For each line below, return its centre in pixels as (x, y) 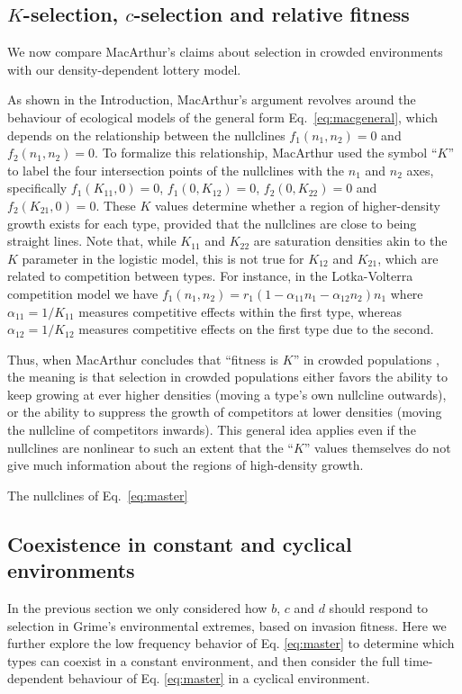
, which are (408, 258)
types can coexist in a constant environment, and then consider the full (204, 660)
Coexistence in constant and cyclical (180, 543)
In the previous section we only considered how (137, 608)
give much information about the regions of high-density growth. (186, 465)
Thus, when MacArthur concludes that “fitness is (143, 359)
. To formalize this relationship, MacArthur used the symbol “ (266, 153)
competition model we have (83, 293)
